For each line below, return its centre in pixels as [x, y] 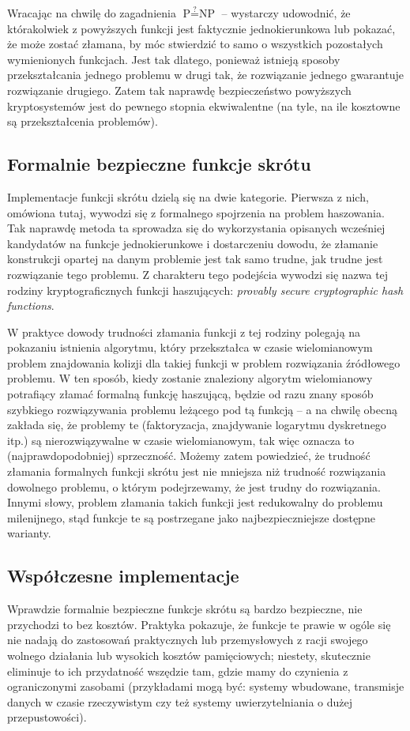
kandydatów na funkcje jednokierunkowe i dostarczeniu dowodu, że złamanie [193, 243]
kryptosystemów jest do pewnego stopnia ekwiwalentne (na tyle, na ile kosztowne [204, 106]
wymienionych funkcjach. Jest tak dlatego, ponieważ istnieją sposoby [174, 59]
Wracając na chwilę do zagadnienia [92, 13]
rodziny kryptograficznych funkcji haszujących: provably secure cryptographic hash [205, 290]
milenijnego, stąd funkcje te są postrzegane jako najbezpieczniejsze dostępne [191, 517]
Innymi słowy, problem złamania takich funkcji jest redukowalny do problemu [195, 502]
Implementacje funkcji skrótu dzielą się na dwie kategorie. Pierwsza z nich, [188, 196]
